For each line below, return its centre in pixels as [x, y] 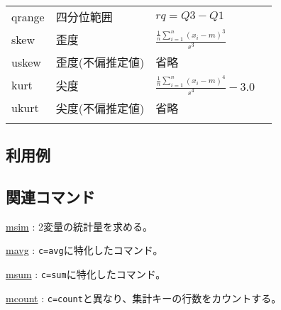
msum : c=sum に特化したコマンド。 [86, 273]
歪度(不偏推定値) [100, 62]
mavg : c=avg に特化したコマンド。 [84, 250]
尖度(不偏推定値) [100, 108]
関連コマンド [50, 196]
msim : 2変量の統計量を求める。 [79, 226]
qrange [28, 16]
